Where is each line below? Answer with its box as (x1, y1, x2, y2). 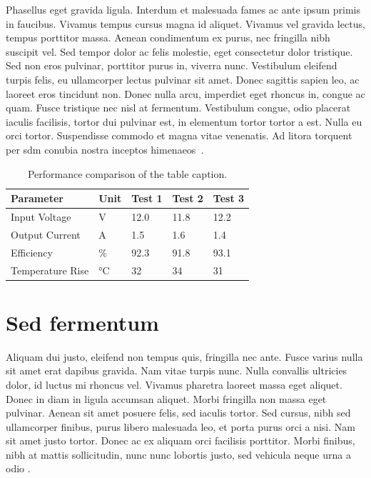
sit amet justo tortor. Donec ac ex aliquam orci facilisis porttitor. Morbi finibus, (6, 433, 355, 448)
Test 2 (172, 191, 203, 206)
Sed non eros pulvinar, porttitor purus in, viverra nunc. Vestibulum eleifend (6, 58, 337, 73)
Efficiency (11, 244, 53, 259)
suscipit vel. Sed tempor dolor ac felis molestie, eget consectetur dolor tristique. (6, 44, 353, 59)
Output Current (11, 226, 81, 242)
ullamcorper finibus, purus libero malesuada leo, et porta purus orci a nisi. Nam (6, 419, 355, 434)
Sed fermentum (6, 307, 159, 337)
